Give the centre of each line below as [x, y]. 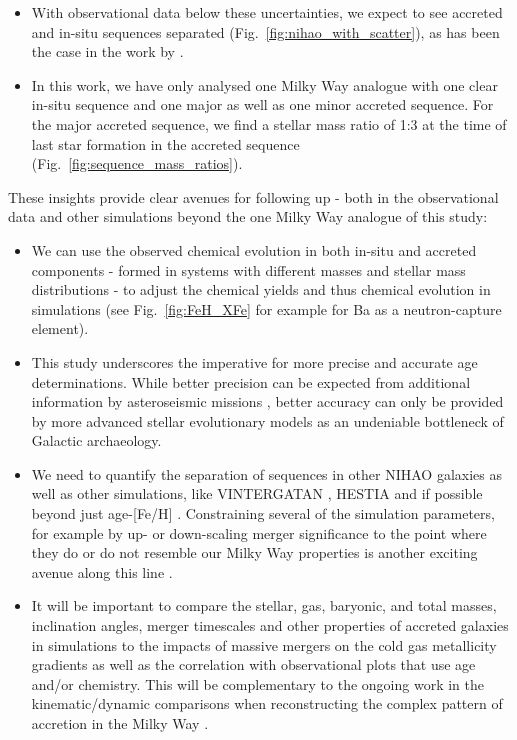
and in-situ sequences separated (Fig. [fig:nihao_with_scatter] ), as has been [265, 31]
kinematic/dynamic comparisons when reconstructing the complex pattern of [267, 703]
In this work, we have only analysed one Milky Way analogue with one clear [264, 84]
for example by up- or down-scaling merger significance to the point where [259, 532]
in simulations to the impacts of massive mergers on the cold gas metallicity [264, 644]
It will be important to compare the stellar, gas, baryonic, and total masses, [264, 605]
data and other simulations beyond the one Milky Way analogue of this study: [248, 216]
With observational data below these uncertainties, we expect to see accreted [267, 12]
